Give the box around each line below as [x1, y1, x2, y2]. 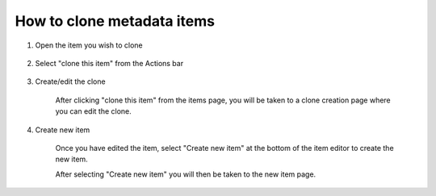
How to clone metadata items [15, 12, 216, 30]
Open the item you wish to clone [35, 40, 143, 50]
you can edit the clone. [55, 106, 132, 116]
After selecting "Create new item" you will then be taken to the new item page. [55, 169, 317, 179]
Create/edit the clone [35, 77, 106, 86]
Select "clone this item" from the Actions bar [35, 58, 184, 68]
